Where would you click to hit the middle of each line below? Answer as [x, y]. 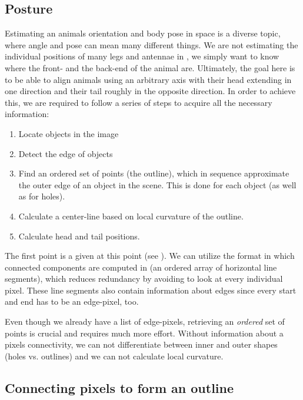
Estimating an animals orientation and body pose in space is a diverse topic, [143, 33]
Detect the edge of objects [66, 153]
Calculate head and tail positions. [79, 236]
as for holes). [42, 196]
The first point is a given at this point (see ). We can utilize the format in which [150, 256]
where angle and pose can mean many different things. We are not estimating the [151, 44]
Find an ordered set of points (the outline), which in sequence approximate [154, 173]
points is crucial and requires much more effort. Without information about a [144, 333]
